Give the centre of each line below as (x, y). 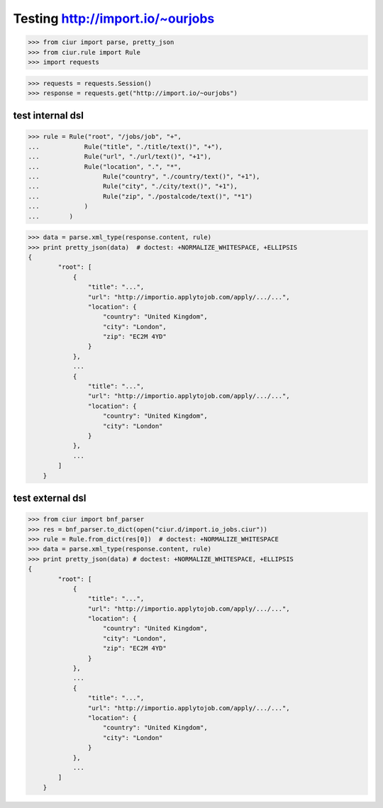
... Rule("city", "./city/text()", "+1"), (133, 187)
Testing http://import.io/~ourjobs (114, 18)
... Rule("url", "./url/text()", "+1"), (120, 157)
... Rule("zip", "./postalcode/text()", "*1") (140, 196)
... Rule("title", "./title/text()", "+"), (125, 146)
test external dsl (50, 498)
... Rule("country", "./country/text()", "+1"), (144, 177)
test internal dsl (49, 116)
